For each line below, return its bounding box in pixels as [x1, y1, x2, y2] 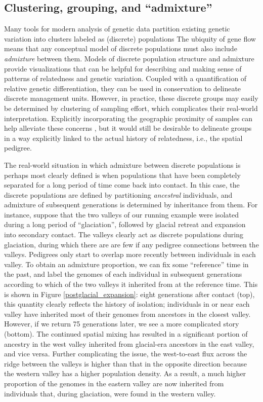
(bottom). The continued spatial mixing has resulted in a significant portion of [4, 328, 248, 339]
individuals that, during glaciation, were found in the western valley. [4, 388, 216, 398]
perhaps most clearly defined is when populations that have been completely [4, 169, 241, 180]
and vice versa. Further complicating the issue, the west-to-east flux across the [4, 348, 247, 359]
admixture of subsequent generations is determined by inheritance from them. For [4, 199, 258, 210]
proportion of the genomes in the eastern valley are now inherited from [4, 378, 224, 388]
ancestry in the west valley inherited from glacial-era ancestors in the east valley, [4, 338, 254, 349]
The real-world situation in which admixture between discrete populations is [4, 159, 241, 170]
